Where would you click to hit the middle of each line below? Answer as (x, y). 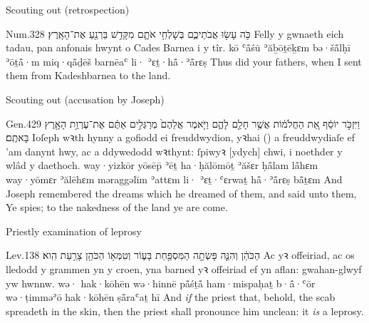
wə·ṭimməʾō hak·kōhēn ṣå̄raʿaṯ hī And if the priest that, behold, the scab (171, 297)
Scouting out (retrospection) (68, 9)
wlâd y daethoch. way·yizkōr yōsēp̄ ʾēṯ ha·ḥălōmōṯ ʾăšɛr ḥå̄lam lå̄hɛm (162, 165)
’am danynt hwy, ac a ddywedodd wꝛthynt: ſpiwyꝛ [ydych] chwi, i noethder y (174, 151)
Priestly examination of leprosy (74, 231)
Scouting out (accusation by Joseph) (85, 99)
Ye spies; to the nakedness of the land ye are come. (117, 207)
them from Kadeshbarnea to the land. (88, 75)
